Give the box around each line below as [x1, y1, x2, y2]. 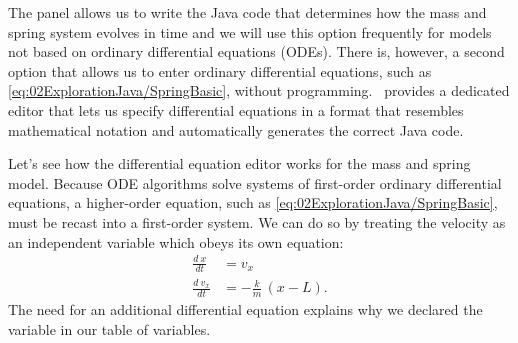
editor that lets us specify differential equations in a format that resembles [8, 99, 464, 120]
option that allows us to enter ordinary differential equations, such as [8, 60, 432, 81]
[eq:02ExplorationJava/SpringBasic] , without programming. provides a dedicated [8, 80, 510, 101]
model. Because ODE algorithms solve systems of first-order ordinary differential [8, 172, 502, 193]
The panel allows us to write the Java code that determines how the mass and [8, 2, 487, 22]
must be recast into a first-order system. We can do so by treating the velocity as [8, 211, 506, 232]
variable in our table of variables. [8, 318, 211, 339]
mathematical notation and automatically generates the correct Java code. [8, 119, 464, 140]
